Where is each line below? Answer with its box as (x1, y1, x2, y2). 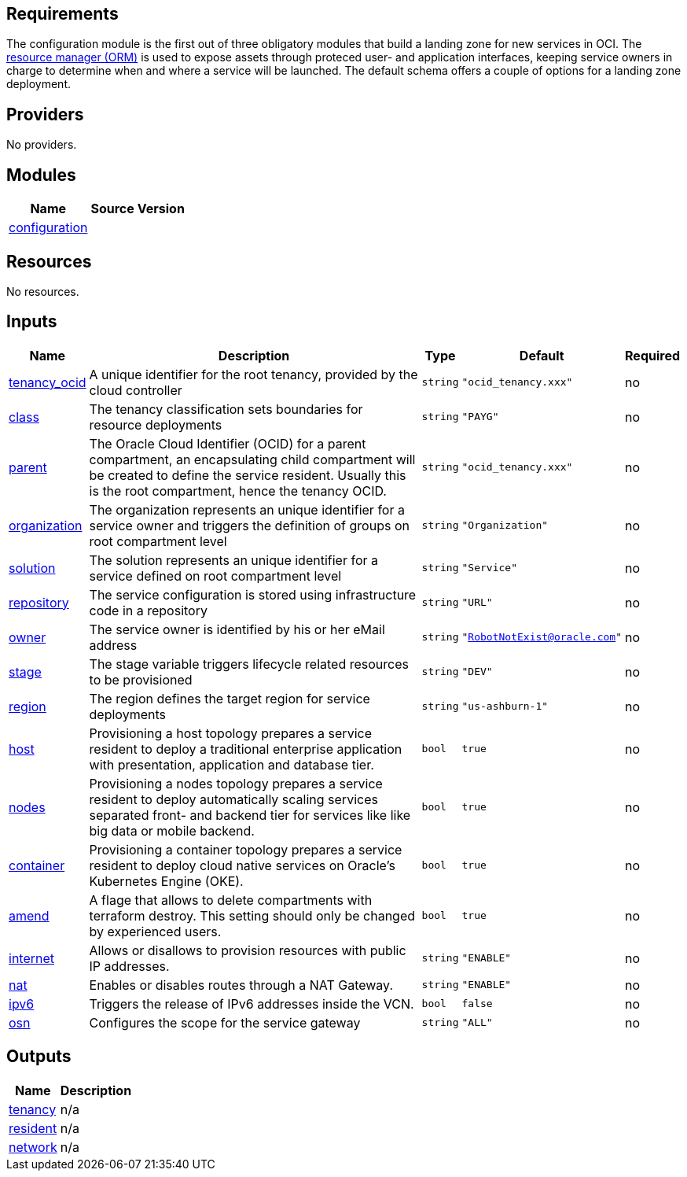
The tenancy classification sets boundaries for (89, 400, 363, 417)
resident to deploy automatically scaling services (89, 791, 378, 807)
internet (9, 950, 55, 966)
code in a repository (89, 602, 208, 618)
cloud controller (89, 382, 182, 398)
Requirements (6, 4, 119, 24)
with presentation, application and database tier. (89, 756, 374, 773)
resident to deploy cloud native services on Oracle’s (89, 857, 395, 873)
